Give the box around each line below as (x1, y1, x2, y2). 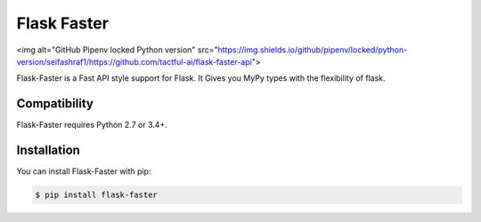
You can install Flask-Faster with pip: (16, 166, 151, 177)
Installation (16, 143, 80, 158)
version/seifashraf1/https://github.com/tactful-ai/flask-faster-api (16, 56, 253, 67)
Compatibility (16, 96, 94, 111)
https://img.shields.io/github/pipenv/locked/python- (217, 44, 408, 55)
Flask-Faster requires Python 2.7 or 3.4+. (16, 120, 168, 131)
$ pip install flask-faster (35, 190, 158, 200)
